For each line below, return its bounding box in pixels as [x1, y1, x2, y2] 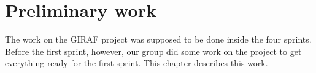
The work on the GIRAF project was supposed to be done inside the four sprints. [5, 33, 312, 46]
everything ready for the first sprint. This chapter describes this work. [5, 57, 268, 69]
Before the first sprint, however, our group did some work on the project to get [5, 44, 302, 57]
